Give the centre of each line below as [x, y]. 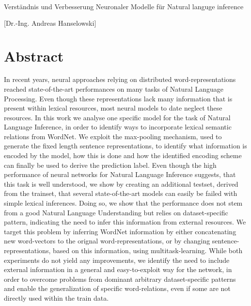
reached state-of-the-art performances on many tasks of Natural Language [114, 89]
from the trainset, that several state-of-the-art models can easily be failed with [121, 193]
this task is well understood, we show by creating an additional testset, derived [121, 184]
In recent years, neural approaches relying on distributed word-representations [120, 79]
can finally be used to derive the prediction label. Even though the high [110, 165]
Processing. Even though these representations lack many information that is [118, 98]
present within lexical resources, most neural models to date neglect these [113, 108]
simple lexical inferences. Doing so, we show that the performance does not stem [123, 203]
